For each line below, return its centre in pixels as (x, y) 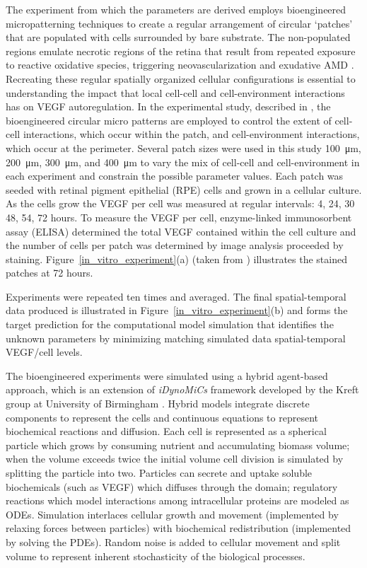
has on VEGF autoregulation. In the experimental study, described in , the (168, 106)
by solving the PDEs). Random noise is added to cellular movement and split (173, 541)
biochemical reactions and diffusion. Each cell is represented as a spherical (166, 431)
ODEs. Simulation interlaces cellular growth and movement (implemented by (172, 514)
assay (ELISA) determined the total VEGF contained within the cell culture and (181, 231)
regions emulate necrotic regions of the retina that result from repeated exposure (181, 51)
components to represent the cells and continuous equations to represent (162, 417)
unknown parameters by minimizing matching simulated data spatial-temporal (176, 338)
